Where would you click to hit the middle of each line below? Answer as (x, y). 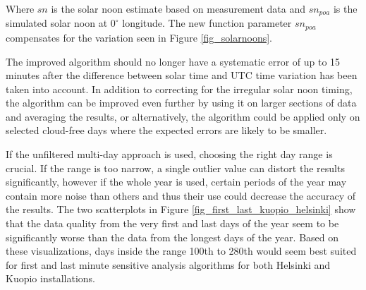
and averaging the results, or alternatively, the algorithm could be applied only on (183, 116)
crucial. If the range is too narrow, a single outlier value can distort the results (175, 168)
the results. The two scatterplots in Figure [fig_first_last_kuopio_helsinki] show (181, 209)
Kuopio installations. (50, 278)
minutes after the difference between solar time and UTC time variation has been (182, 75)
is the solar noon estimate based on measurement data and (178, 8)
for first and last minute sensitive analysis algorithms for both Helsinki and (168, 264)
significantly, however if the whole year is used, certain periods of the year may (176, 182)
